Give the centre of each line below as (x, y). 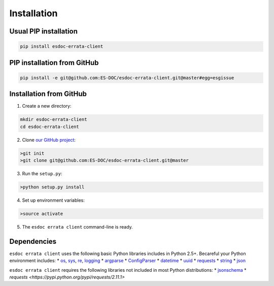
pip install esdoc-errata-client (62, 46)
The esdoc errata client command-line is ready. (77, 227)
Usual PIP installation (44, 31)
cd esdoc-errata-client (50, 126)
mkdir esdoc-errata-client (54, 120)
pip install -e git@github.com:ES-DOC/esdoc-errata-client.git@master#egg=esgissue (127, 78)
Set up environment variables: (53, 200)
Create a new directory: (47, 106)
